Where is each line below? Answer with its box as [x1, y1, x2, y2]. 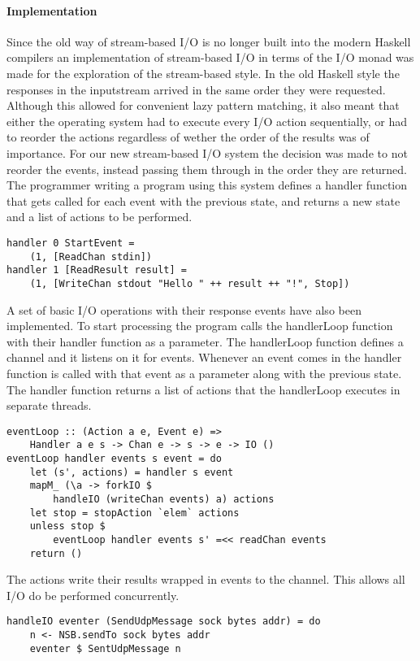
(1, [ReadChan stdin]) [29, 250, 152, 263]
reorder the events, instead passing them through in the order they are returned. [6, 160, 408, 177]
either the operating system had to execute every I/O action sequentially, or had [6, 112, 408, 129]
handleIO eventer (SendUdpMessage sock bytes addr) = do [6, 615, 321, 628]
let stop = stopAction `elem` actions [29, 507, 240, 519]
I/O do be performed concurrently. [6, 586, 180, 603]
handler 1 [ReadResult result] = [6, 264, 187, 276]
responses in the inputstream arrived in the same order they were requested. [6, 80, 386, 98]
